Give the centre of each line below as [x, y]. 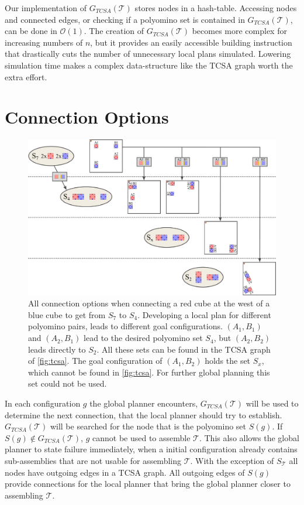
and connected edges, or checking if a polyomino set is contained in [125, 19]
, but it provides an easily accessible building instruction [191, 42]
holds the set [228, 361]
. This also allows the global [249, 437]
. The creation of [114, 31]
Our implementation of [46, 8]
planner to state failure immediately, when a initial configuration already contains [151, 449]
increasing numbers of [44, 42]
